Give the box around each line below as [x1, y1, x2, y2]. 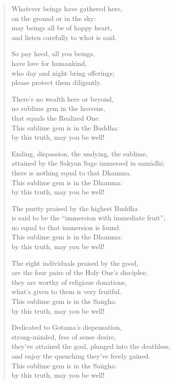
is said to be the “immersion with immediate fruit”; [11, 213, 166, 223]
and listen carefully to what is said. [11, 32, 117, 42]
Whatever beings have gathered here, [11, 3, 122, 13]
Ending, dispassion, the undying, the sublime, [11, 148, 148, 158]
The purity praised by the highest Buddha [11, 203, 138, 213]
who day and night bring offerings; [11, 67, 115, 78]
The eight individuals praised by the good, [11, 257, 138, 268]
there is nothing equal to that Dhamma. [11, 167, 132, 177]
